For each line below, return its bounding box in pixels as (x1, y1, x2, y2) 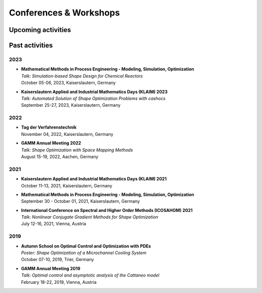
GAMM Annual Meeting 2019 (21, 265, 81, 271)
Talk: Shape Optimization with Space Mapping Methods (21, 147, 133, 153)
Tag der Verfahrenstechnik (21, 124, 77, 130)
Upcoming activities (9, 26, 71, 34)
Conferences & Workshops (9, 7, 120, 18)
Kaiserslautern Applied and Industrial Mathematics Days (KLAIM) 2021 (21, 176, 167, 182)
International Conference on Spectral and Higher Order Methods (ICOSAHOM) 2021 (21, 207, 193, 213)
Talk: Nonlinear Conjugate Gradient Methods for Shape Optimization (21, 214, 159, 220)
